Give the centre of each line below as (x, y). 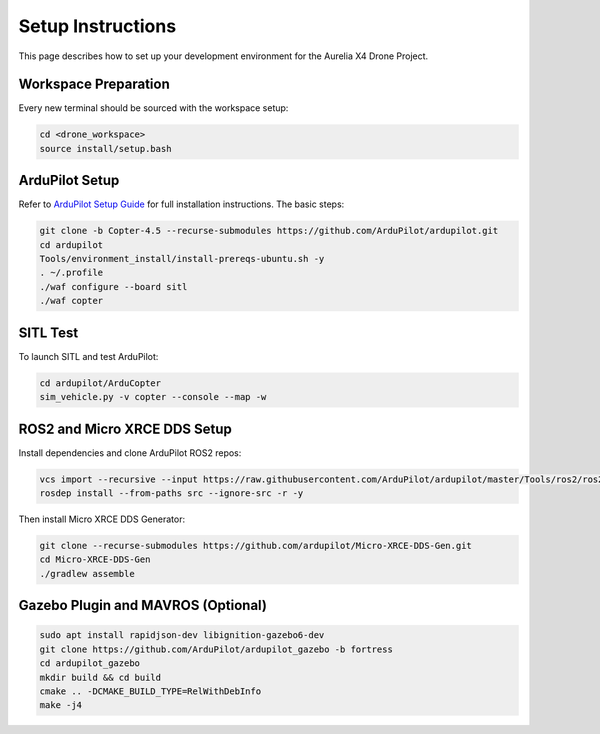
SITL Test (48, 332)
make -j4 (61, 705)
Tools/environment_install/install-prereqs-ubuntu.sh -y (182, 259)
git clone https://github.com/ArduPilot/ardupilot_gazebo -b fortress (216, 649)
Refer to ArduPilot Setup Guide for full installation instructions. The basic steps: (181, 204)
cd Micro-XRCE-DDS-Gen (95, 559)
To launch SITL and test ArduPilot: (88, 356)
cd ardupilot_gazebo (89, 663)
